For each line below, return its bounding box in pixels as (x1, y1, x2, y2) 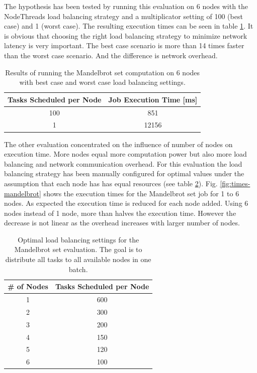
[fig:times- (220, 178, 250, 188)
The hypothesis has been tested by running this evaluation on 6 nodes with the (4, 1, 248, 11)
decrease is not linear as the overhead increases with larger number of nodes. (4, 217, 240, 228)
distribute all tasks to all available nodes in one (5, 254, 151, 265)
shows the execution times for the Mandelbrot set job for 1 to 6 (43, 188, 239, 198)
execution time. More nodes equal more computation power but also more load (4, 149, 247, 159)
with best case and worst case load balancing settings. (19, 77, 186, 87)
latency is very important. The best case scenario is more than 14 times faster (4, 40, 244, 51)
